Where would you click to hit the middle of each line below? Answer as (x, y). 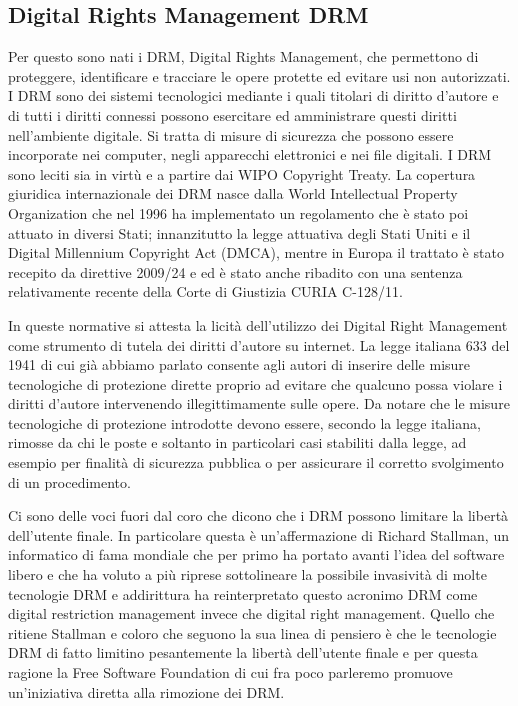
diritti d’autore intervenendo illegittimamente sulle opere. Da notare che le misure (259, 403)
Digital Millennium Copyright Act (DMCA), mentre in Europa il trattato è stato (256, 252)
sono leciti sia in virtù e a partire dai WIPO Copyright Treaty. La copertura (242, 173)
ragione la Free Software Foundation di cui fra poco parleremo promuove (230, 672)
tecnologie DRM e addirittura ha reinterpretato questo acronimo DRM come (243, 593)
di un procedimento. (69, 481)
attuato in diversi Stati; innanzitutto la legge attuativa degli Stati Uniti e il (239, 232)
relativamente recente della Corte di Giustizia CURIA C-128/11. (205, 291)
